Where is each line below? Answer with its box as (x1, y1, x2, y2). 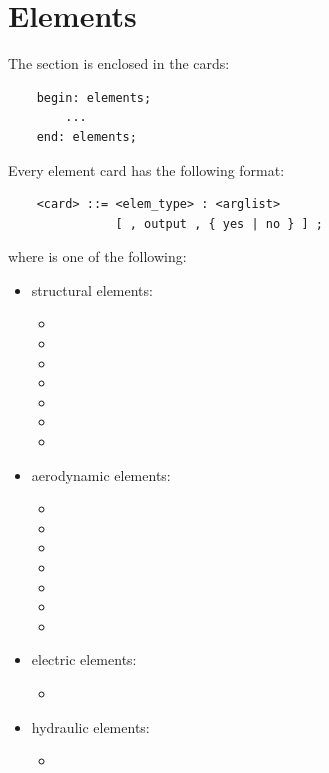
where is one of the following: (8, 246, 187, 267)
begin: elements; (36, 90, 152, 105)
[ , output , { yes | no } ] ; (115, 216, 323, 231)
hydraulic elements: (31, 716, 150, 737)
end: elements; (36, 129, 137, 144)
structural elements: (31, 279, 153, 300)
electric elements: (31, 649, 137, 670)
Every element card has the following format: (8, 159, 285, 180)
